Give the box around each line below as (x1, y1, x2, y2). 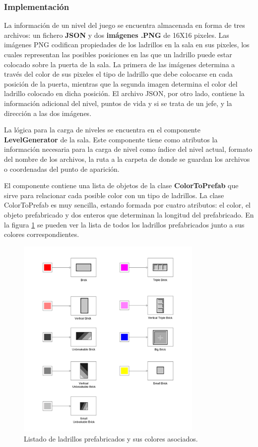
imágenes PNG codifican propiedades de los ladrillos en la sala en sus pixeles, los (4, 39, 250, 50)
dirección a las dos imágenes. (4, 108, 92, 118)
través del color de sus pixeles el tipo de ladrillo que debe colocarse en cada (4, 69, 233, 79)
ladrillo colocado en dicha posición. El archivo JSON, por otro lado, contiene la (4, 88, 245, 99)
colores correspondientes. (4, 229, 79, 239)
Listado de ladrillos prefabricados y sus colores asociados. (24, 433, 198, 444)
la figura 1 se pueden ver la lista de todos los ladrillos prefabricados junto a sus (4, 219, 245, 229)
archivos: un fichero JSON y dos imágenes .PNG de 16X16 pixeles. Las (4, 29, 229, 40)
